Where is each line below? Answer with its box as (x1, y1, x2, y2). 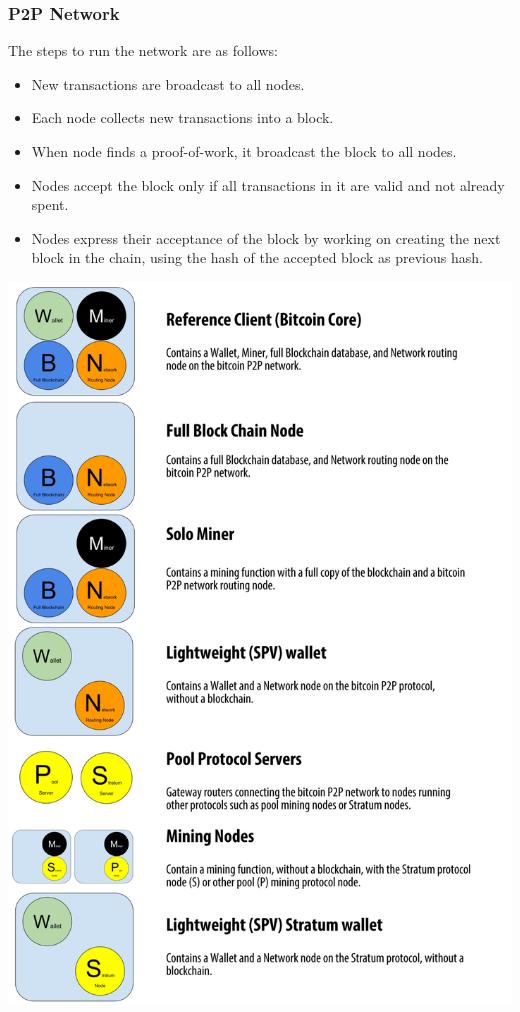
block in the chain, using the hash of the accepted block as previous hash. (31, 247, 483, 268)
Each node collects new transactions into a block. (31, 107, 334, 128)
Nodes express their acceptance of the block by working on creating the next (31, 227, 501, 248)
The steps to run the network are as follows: (8, 40, 278, 61)
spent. (31, 194, 69, 215)
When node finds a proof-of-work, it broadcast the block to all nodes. (31, 141, 457, 161)
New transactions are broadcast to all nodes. (31, 73, 305, 94)
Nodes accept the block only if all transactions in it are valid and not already (31, 174, 505, 195)
